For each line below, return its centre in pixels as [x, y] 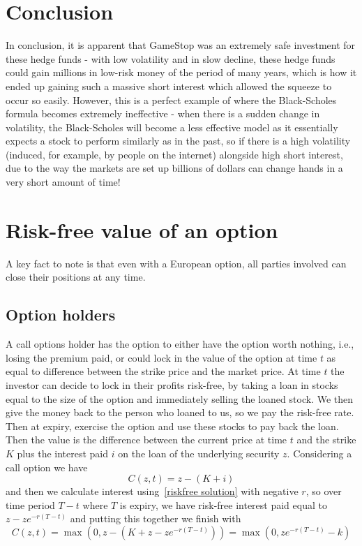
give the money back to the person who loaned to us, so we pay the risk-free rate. [180, 412]
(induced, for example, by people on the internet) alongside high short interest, [174, 154]
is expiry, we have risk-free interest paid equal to [223, 504]
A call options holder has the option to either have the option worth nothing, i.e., [180, 344]
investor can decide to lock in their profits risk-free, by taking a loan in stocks [172, 384]
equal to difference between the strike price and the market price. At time [163, 371]
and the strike [326, 440]
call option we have [47, 467]
